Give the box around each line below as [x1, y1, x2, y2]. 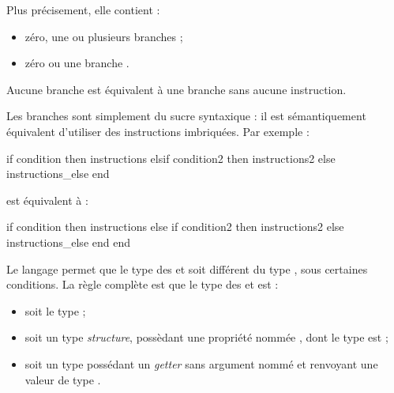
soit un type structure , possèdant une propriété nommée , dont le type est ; [24, 329, 388, 346]
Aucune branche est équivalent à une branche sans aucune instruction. [6, 81, 347, 97]
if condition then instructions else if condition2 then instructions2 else [6, 218, 344, 235]
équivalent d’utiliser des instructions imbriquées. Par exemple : [6, 123, 310, 139]
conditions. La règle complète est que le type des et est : [6, 276, 279, 293]
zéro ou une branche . [24, 55, 129, 71]
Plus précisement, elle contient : [6, 2, 160, 17]
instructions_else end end [6, 233, 130, 250]
